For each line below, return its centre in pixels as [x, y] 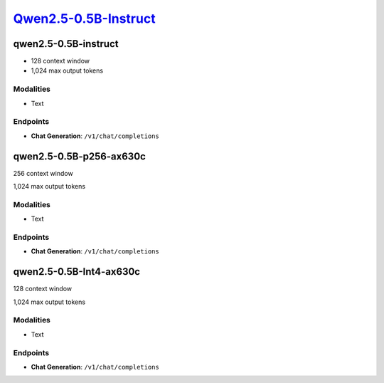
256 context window [43, 173]
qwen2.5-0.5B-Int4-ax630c [77, 272]
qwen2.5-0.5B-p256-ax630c [79, 156]
